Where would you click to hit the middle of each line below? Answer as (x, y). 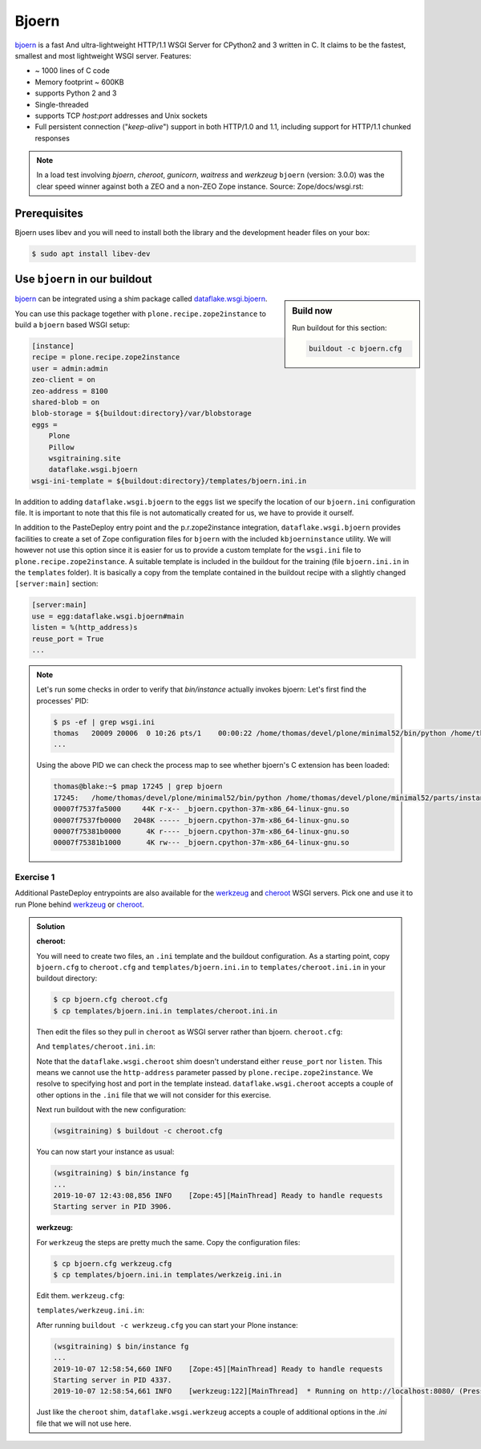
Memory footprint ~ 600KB (79, 82)
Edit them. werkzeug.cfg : (81, 1296)
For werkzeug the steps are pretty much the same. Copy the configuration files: (168, 1242)
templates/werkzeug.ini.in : (90, 1310)
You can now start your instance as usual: (105, 1152)
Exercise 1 (35, 877)
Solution (51, 926)
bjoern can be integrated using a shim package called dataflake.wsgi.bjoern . (141, 299)
